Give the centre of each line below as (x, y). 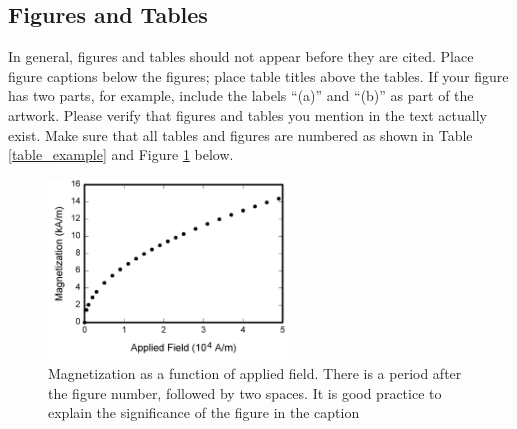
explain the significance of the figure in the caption (204, 412)
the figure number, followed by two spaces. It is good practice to (245, 392)
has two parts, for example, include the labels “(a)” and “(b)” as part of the (241, 95)
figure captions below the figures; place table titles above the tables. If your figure (258, 75)
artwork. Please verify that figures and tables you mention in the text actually (247, 114)
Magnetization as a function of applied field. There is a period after (255, 373)
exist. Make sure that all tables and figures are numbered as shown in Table (240, 134)
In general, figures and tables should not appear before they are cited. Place (241, 56)
